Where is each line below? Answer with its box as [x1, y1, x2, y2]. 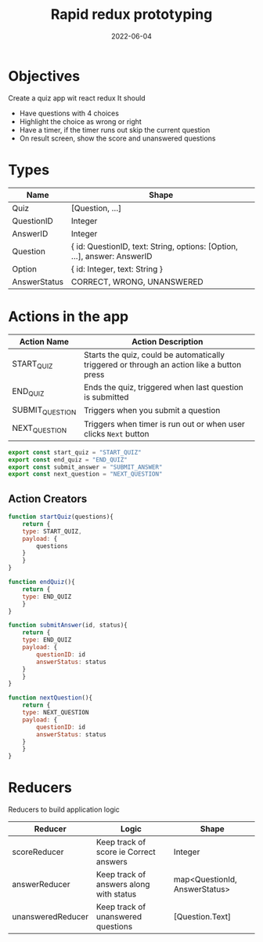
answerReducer [12, 879, 70, 890]
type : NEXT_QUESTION [22, 709, 89, 717]
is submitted [83, 391, 129, 402]
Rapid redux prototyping [50, 5, 213, 24]
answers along [95, 879, 150, 890]
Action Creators [8, 492, 88, 506]
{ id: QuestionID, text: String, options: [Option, [70, 241, 239, 252]
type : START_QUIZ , [22, 528, 82, 535]
